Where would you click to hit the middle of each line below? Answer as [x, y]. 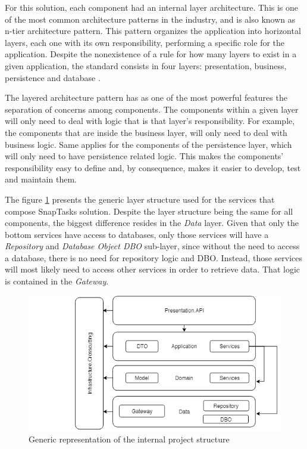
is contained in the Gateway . [57, 281]
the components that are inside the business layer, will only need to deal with [146, 132]
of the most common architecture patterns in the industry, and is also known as [150, 19]
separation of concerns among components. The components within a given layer [152, 109]
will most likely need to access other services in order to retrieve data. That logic [152, 269]
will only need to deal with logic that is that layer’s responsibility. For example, [150, 121]
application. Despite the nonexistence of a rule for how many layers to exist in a [151, 54]
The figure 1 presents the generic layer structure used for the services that [140, 199]
